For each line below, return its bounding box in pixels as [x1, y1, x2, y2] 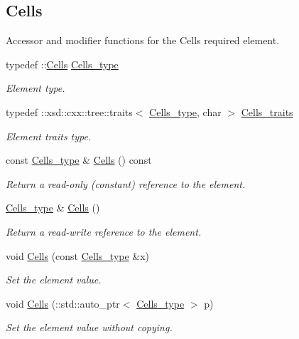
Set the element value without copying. [6, 320, 173, 335]
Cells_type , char [149, 104, 222, 119]
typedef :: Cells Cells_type [6, 56, 119, 71]
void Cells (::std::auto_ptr [6, 296, 120, 311]
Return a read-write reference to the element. [6, 224, 202, 239]
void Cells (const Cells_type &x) [6, 248, 150, 263]
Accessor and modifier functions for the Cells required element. [6, 33, 280, 48]
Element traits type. [6, 128, 92, 143]
